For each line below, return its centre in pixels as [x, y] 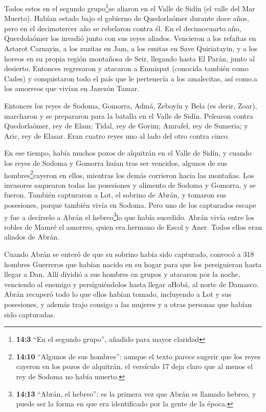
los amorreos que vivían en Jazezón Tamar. [72, 88]
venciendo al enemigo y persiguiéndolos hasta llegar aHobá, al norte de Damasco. [131, 284]
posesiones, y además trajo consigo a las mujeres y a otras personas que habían [128, 304]
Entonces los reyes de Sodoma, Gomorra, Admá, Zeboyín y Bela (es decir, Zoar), [131, 105]
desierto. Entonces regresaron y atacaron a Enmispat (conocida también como [126, 68]
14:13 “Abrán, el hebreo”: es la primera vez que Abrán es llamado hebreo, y [136, 393]
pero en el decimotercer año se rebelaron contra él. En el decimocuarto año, [123, 28]
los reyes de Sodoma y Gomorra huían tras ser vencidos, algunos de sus [116, 162]
